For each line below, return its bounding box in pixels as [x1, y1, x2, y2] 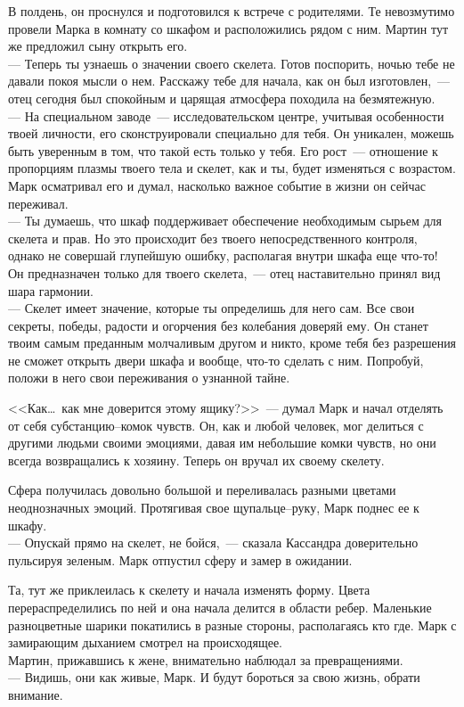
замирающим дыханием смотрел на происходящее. [8, 633, 282, 652]
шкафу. [8, 515, 47, 534]
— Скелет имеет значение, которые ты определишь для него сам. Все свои [8, 299, 415, 317]
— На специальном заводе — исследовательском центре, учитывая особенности [8, 106, 444, 125]
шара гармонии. [8, 281, 94, 300]
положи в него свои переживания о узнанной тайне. [8, 368, 290, 387]
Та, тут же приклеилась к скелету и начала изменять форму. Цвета [8, 580, 370, 599]
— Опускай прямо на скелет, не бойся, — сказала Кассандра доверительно [8, 533, 419, 552]
